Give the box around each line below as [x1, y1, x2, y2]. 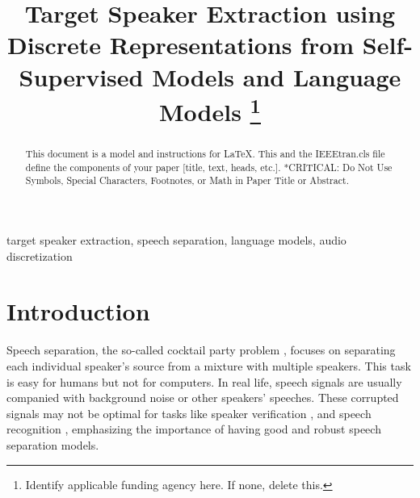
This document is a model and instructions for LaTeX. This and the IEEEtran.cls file [25, 147, 385, 161]
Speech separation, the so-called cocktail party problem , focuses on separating [6, 341, 396, 358]
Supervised [19, 60, 144, 93]
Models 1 [158, 91, 261, 128]
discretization [6, 247, 73, 264]
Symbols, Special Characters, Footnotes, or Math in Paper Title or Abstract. [25, 174, 349, 187]
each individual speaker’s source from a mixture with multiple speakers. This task [6, 357, 411, 374]
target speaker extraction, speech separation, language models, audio [6, 232, 346, 249]
